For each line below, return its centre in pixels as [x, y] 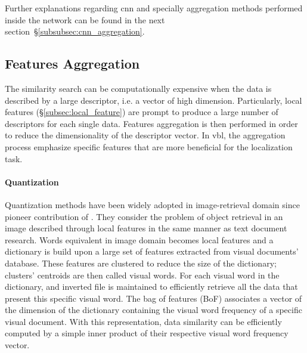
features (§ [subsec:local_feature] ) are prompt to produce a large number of [142, 112]
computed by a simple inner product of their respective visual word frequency [147, 333]
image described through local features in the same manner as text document [146, 228]
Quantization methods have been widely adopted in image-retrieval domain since [152, 204]
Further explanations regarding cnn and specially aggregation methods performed [154, 8]
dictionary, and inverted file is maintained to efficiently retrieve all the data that [151, 287]
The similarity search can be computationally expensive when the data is [138, 88]
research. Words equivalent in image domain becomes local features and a [139, 239]
